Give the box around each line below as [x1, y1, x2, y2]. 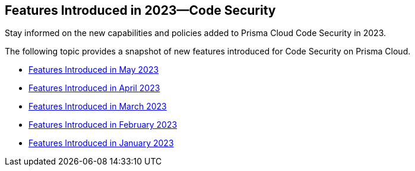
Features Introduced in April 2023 [28, 83, 160, 93]
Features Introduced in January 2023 [28, 138, 174, 149]
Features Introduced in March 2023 [28, 101, 167, 112]
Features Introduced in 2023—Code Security [5, 3, 276, 18]
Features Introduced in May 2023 [28, 64, 159, 75]
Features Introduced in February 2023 [28, 120, 178, 130]
